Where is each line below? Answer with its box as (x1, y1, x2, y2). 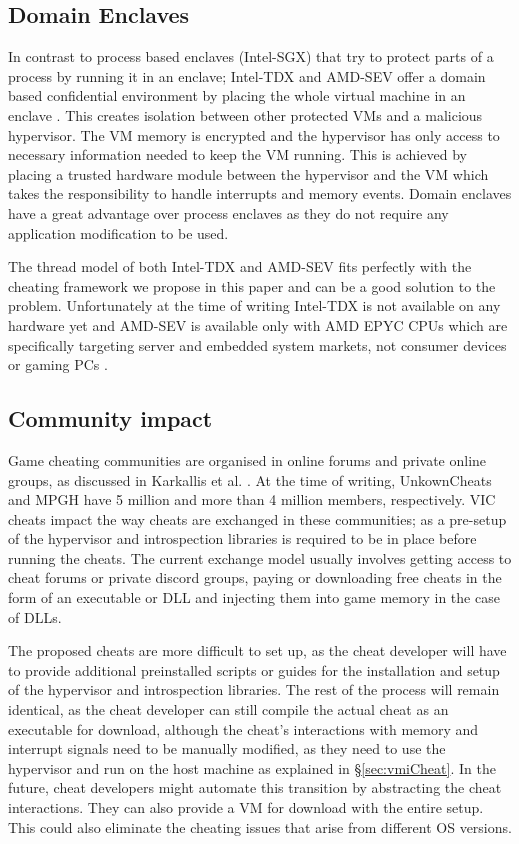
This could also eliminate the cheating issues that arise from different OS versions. (8, 816, 512, 837)
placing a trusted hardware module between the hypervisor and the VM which (8, 163, 489, 184)
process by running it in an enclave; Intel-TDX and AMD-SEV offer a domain (8, 65, 486, 86)
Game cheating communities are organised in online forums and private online (8, 449, 487, 470)
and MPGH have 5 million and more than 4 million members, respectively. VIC (8, 489, 496, 510)
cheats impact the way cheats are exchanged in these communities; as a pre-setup (8, 508, 507, 529)
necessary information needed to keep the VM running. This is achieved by (8, 144, 467, 165)
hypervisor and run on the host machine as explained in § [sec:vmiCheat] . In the (8, 757, 496, 778)
